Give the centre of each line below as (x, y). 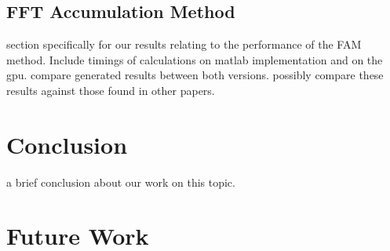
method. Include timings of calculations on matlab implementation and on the (195, 59)
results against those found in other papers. (111, 90)
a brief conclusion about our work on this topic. (121, 182)
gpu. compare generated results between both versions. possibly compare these (195, 75)
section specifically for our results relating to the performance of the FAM (184, 44)
